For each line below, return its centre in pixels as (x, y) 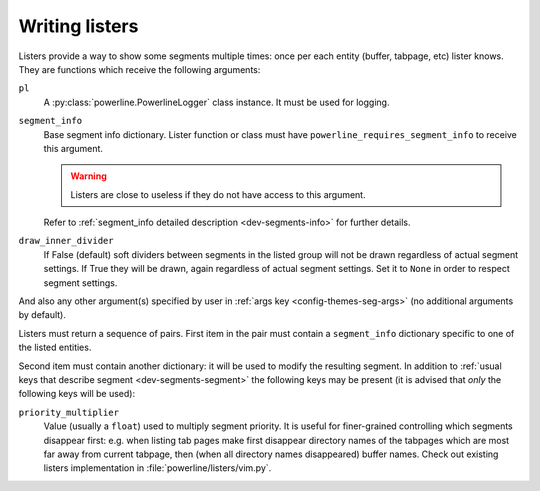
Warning (88, 176)
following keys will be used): (76, 394)
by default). (42, 315)
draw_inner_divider (66, 241)
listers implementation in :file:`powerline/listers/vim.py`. (157, 468)
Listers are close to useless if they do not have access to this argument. (218, 194)
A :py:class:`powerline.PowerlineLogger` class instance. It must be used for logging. (216, 102)
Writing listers (78, 26)
